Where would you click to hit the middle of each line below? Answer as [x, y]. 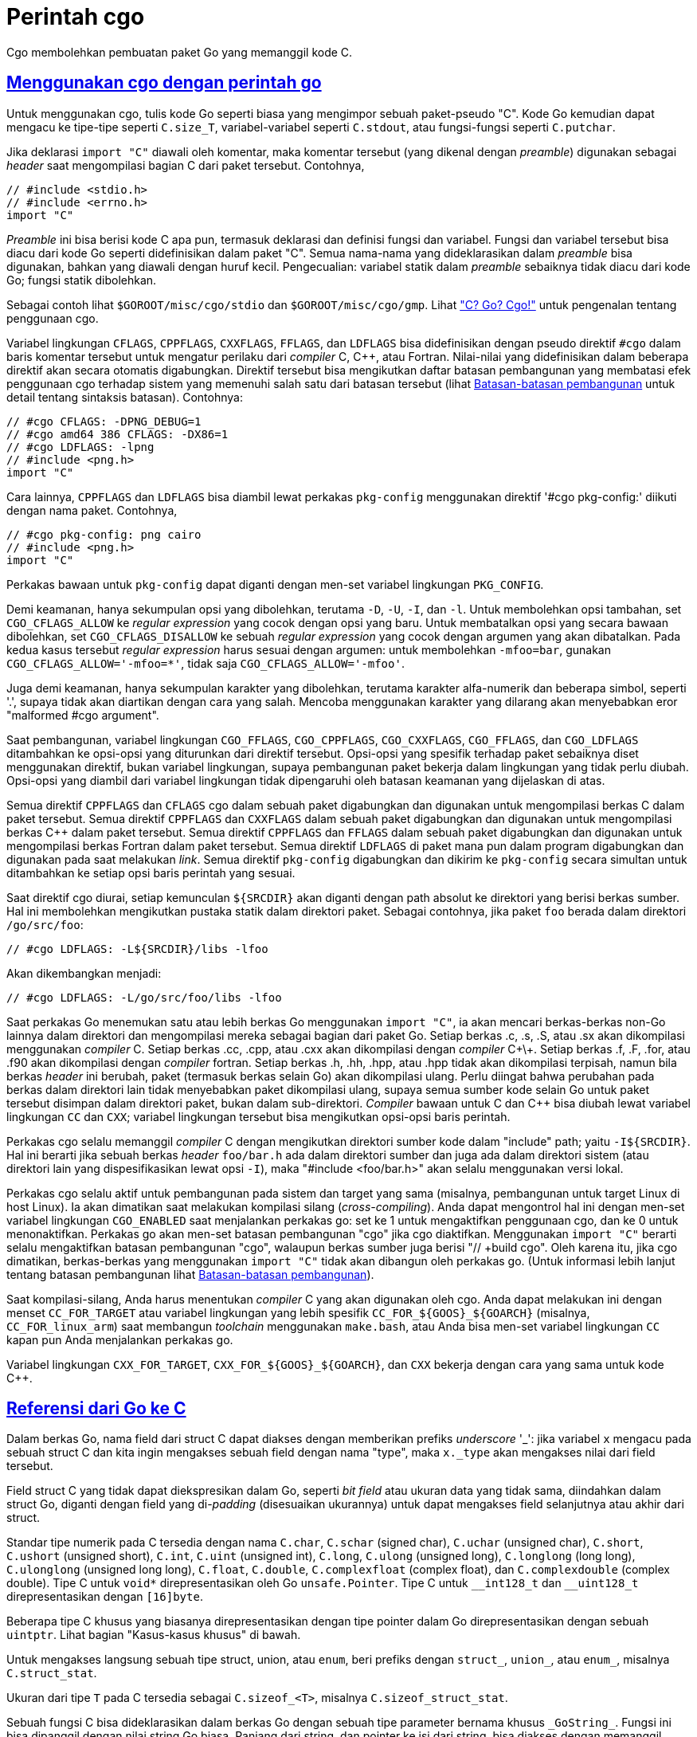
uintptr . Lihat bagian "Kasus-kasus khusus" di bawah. [154, 1635]
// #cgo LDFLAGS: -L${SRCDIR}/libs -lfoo [137, 949]
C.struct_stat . [52, 1673]
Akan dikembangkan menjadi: [84, 973]
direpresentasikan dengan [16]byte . [105, 1597]
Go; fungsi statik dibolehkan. [82, 280]
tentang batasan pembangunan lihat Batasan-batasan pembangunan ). [190, 1274]
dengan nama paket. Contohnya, [92, 510]
